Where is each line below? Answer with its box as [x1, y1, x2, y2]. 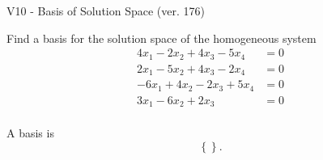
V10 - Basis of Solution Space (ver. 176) [6, 2, 205, 19]
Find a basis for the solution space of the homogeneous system [6, 29, 317, 46]
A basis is [6, 124, 54, 141]
